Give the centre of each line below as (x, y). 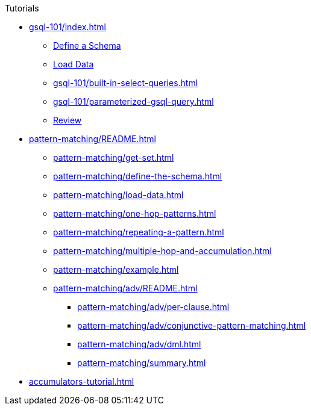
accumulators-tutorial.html (82, 381)
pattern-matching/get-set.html (114, 157)
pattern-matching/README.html (93, 139)
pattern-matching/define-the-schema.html (138, 176)
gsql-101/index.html (68, 27)
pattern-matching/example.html (116, 269)
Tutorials (22, 8)
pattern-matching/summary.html (142, 363)
